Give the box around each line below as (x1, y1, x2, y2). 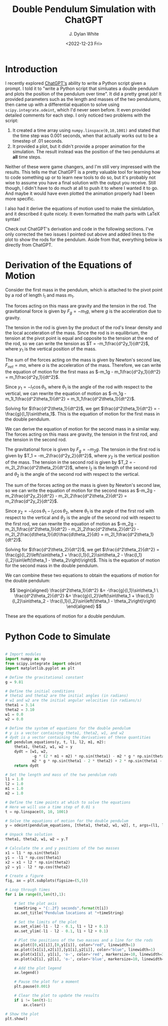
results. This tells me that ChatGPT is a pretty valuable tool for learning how (5, 169, 161, 175)
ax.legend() (14, 970, 39, 975)
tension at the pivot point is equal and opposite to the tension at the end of (5, 335, 158, 341)
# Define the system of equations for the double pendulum (5, 726, 131, 731)
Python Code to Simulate (5, 631, 111, 642)
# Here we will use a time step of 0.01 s (5, 804, 95, 809)
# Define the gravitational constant (5, 675, 84, 680)
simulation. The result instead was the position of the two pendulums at (12, 148, 160, 154)
